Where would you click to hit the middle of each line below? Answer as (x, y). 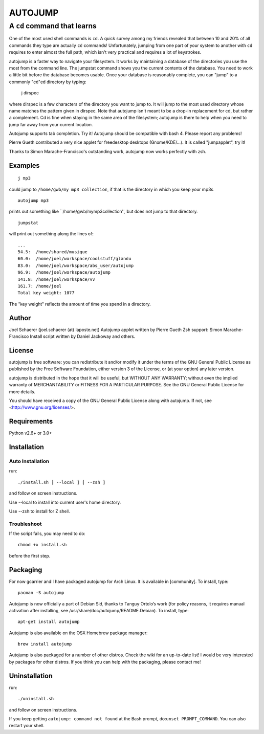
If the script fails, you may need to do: (47, 534)
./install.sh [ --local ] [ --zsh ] (62, 482)
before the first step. (30, 556)
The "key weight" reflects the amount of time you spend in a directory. (80, 304)
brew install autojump (45, 644)
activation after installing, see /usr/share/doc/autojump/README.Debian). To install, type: (99, 610)
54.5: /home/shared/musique (53, 252)
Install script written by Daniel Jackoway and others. (83, 336)
